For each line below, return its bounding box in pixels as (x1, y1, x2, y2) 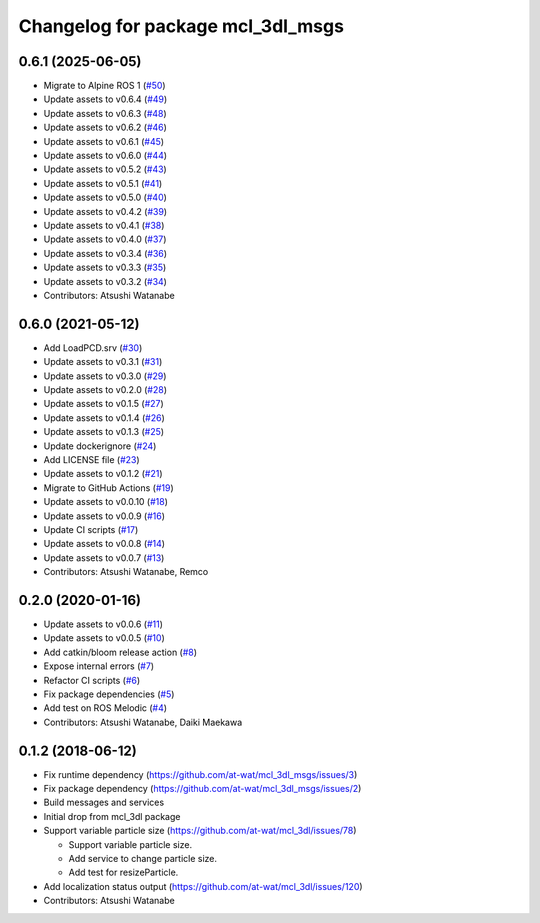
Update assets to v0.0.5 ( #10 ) (43, 632, 165, 644)
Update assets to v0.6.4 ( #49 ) (43, 93, 168, 105)
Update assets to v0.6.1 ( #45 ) (43, 135, 165, 147)
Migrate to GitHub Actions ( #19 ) (43, 481, 174, 494)
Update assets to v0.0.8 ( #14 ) (43, 538, 165, 550)
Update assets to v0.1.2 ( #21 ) (43, 468, 164, 480)
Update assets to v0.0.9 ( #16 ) (43, 510, 165, 522)
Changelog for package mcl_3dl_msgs (18, 15, 345, 37)
